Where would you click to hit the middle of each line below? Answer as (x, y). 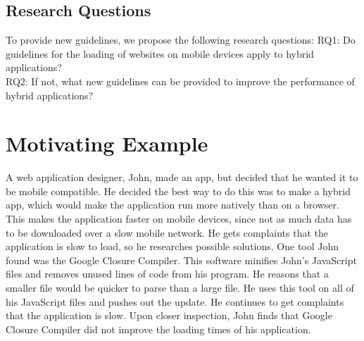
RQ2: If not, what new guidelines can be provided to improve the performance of (180, 81)
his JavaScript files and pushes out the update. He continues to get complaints (175, 301)
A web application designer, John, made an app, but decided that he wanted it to (182, 177)
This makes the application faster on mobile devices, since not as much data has (179, 219)
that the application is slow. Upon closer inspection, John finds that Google (169, 315)
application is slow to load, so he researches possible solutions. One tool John (172, 246)
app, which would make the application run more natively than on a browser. (172, 205)
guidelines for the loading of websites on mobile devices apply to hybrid (160, 53)
